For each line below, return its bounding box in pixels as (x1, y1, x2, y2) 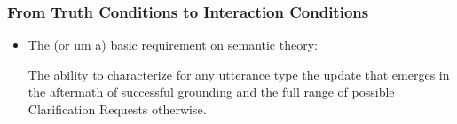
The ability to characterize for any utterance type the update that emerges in (28, 65, 450, 83)
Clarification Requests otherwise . (28, 100, 207, 118)
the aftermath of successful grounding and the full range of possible (28, 82, 395, 101)
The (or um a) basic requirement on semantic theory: (28, 35, 318, 54)
